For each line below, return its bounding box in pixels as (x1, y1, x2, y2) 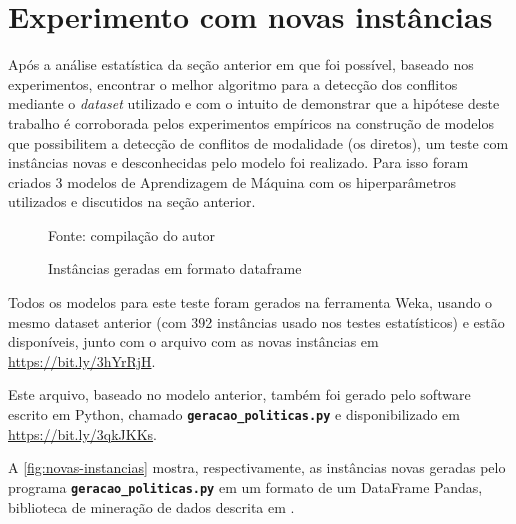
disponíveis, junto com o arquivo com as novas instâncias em (8, 331, 379, 352)
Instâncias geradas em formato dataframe (48, 258, 302, 279)
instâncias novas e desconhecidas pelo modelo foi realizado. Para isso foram (8, 152, 469, 173)
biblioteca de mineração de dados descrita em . (8, 496, 295, 517)
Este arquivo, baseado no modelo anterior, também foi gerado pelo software (8, 384, 471, 405)
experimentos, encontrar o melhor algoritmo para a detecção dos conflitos (8, 73, 458, 94)
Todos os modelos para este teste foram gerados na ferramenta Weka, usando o (8, 292, 493, 313)
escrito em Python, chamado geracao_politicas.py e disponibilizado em (8, 404, 460, 425)
